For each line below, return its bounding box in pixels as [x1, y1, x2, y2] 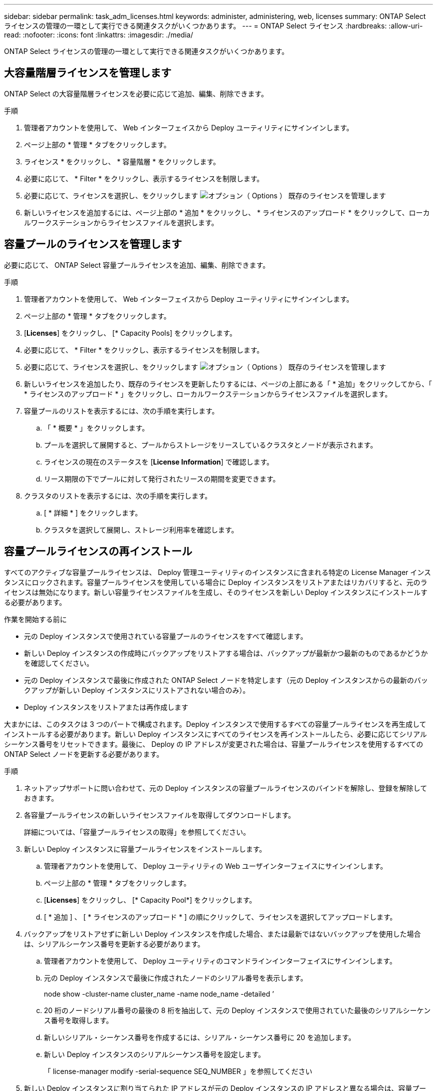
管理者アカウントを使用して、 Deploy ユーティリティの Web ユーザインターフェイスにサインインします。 [44, 861, 388, 870]
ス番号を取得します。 [44, 1016, 113, 1025]
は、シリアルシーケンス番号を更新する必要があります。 [24, 939, 205, 948]
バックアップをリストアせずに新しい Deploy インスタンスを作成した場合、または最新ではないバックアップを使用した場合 [24, 929, 421, 938]
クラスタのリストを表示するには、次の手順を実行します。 [24, 491, 212, 500]
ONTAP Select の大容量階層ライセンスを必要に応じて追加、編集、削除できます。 [4, 89, 268, 98]
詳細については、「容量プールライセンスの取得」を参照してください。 [24, 827, 250, 836]
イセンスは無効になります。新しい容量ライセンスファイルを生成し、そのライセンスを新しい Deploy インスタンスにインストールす [4, 587, 428, 596]
